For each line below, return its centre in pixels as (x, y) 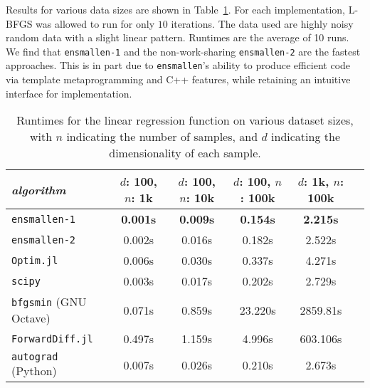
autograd (35, 357)
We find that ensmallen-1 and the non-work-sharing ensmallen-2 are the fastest (183, 51)
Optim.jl (35, 260)
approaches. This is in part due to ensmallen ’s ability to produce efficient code (178, 65)
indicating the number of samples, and (162, 137)
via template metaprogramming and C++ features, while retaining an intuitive (178, 79)
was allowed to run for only (95, 23)
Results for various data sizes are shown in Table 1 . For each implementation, (175, 9)
